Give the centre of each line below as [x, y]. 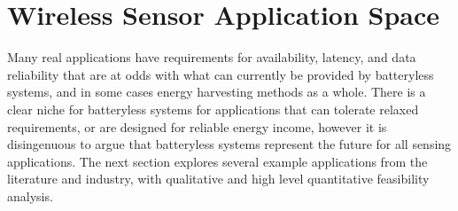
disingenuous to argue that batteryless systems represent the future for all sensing [229, 144]
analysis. [30, 195]
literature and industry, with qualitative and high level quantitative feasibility [218, 179]
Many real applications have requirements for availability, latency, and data [212, 57]
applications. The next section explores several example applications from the [217, 161]
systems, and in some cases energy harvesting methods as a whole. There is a [217, 92]
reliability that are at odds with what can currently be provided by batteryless [221, 74]
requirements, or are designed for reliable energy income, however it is [197, 126]
